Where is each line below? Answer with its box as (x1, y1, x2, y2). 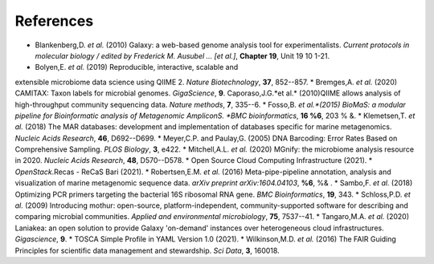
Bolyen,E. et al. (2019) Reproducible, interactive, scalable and (35, 63, 239, 72)
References (14, 12, 94, 30)
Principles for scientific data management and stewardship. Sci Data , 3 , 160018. (14, 246, 280, 255)
